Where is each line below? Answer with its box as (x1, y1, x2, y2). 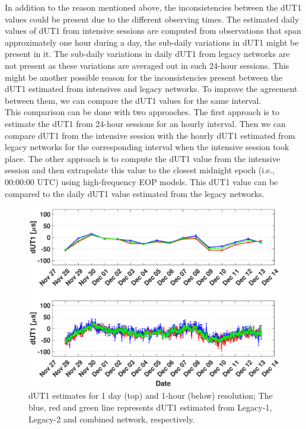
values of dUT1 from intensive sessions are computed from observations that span (5, 24, 301, 37)
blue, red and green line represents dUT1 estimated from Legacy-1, (28, 401, 272, 413)
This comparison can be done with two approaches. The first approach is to (5, 106, 279, 118)
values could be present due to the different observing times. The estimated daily (5, 12, 299, 25)
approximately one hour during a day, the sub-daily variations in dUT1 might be (5, 36, 299, 48)
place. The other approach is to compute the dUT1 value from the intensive (5, 152, 280, 164)
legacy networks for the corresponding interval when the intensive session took (5, 141, 289, 153)
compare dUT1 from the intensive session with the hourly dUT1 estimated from (5, 129, 295, 141)
